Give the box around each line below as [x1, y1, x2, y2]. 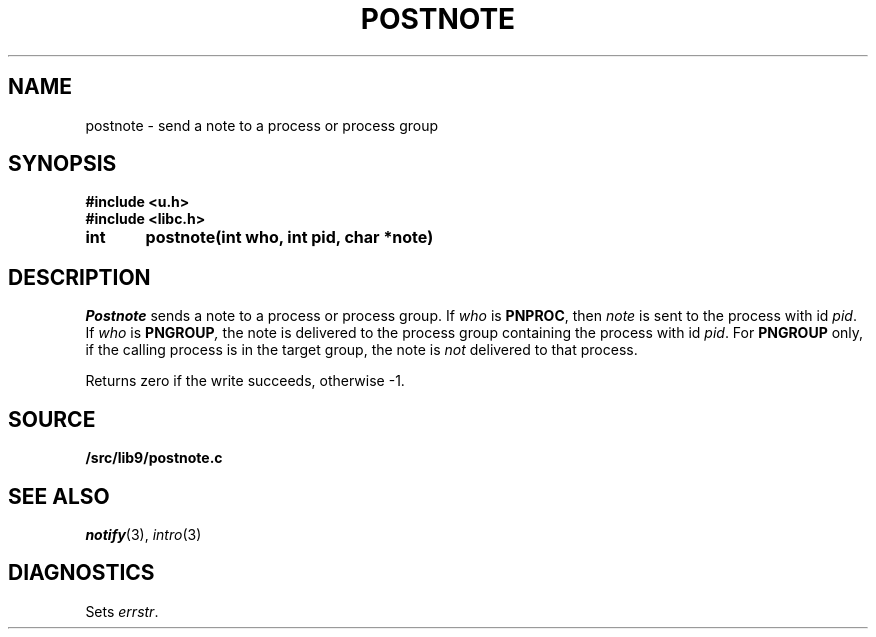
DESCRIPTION [8, 264, 151, 290]
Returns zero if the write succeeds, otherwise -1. [85, 372, 405, 390]
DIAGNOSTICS [8, 560, 155, 586]
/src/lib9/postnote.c [85, 449, 223, 467]
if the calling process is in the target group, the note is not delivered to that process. [85, 341, 638, 359]
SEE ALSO [8, 483, 110, 509]
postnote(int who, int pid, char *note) [145, 227, 434, 248]
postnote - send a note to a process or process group [85, 116, 439, 134]
